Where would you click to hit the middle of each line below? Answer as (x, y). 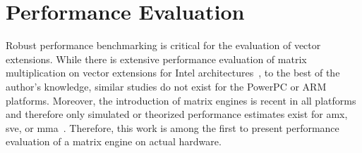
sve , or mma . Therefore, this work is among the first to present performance (173, 127)
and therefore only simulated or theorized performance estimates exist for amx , (177, 114)
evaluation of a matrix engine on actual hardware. (114, 141)
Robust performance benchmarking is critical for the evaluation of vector (163, 45)
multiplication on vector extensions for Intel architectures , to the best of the (173, 73)
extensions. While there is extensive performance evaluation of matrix (156, 59)
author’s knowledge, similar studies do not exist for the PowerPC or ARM (166, 86)
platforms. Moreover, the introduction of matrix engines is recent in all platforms (181, 100)
